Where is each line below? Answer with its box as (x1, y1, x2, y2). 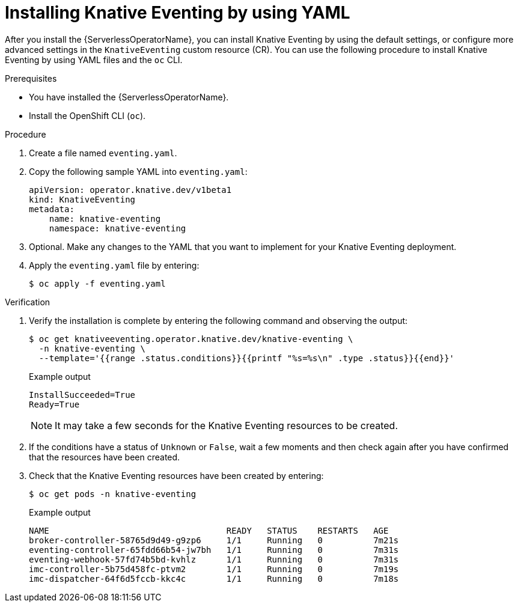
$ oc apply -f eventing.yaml (29, 278, 166, 288)
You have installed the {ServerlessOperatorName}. (29, 91, 229, 102)
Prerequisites (5, 73, 57, 84)
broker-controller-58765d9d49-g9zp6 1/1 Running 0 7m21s (29, 535, 399, 545)
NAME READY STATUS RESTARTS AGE (29, 525, 389, 535)
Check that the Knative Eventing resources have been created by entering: (29, 470, 324, 481)
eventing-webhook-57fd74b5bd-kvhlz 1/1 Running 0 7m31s (29, 554, 399, 564)
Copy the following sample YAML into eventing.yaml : (29, 166, 248, 177)
